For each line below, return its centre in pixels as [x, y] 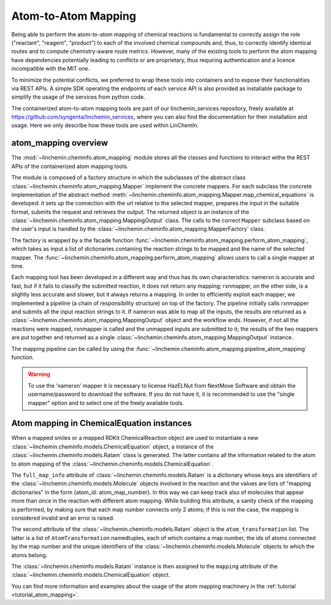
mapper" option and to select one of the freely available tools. [106, 403]
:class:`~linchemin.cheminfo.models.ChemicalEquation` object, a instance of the [112, 446]
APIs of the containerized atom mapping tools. [70, 166]
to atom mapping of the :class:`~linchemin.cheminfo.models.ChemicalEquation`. [112, 464]
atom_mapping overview [60, 143]
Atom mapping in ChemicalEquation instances [102, 423]
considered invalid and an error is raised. [63, 518]
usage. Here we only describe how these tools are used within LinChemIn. [105, 125]
